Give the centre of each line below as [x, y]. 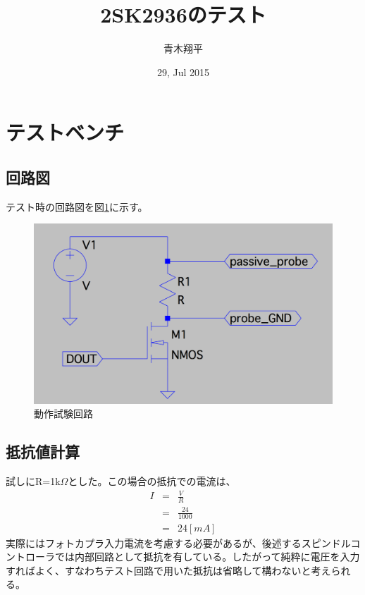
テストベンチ [65, 132]
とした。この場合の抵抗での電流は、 [152, 481]
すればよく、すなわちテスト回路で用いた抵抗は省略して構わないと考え [168, 570]
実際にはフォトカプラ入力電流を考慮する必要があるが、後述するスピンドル [178, 542]
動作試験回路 [63, 413]
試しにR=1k [33, 481]
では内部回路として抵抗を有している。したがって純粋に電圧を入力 [207, 557]
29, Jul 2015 [183, 72]
